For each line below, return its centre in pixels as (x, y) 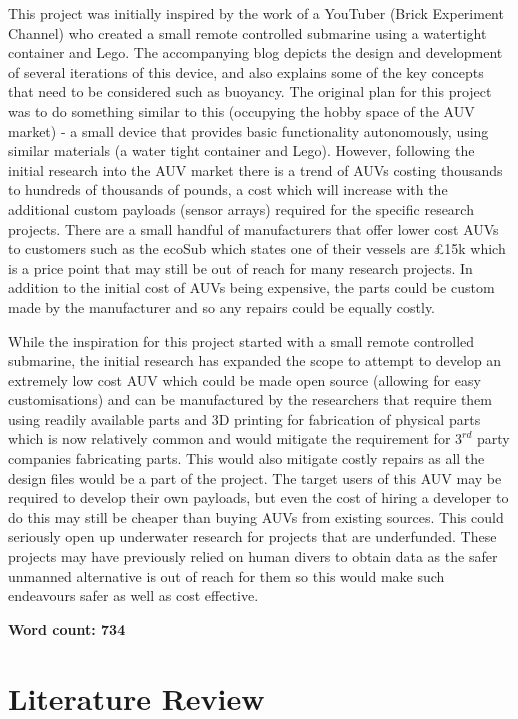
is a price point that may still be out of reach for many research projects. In (240, 267)
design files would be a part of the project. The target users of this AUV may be (255, 477)
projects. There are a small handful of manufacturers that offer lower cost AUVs (253, 228)
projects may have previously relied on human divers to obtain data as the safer (253, 556)
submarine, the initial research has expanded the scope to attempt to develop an (255, 360)
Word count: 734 (67, 628)
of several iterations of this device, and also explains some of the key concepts (246, 71)
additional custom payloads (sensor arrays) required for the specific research (241, 208)
